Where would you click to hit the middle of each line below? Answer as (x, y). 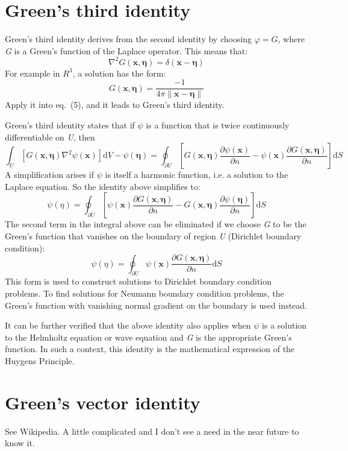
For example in (33, 73)
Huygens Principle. (40, 361)
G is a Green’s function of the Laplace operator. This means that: (126, 50)
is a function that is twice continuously (218, 125)
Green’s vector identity (103, 402)
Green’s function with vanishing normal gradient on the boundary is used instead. (156, 305)
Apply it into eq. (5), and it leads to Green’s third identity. (115, 105)
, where (291, 39)
